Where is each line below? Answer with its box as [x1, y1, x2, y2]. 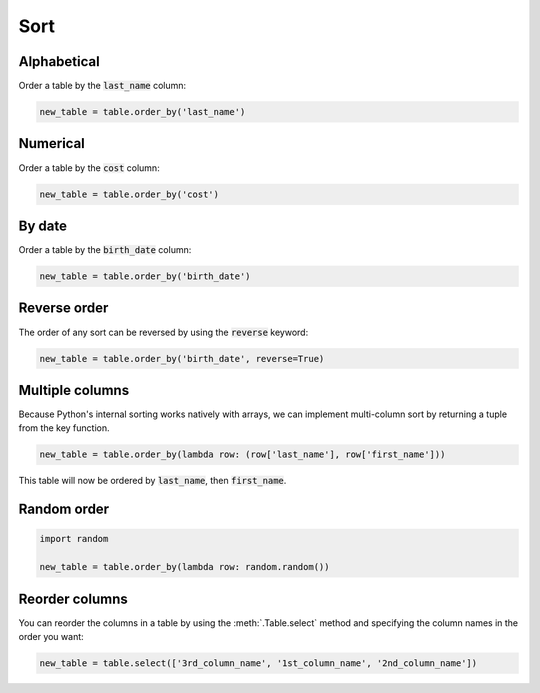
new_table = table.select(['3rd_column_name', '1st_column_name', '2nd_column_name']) [39, 658, 478, 669]
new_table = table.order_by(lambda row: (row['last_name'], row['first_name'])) [39, 449, 446, 460]
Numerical [18, 135, 85, 152]
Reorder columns [18, 590, 129, 607]
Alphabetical [18, 53, 100, 70]
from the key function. [18, 422, 110, 434]
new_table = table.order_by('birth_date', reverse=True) [39, 353, 325, 364]
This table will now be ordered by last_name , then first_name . [18, 475, 287, 487]
